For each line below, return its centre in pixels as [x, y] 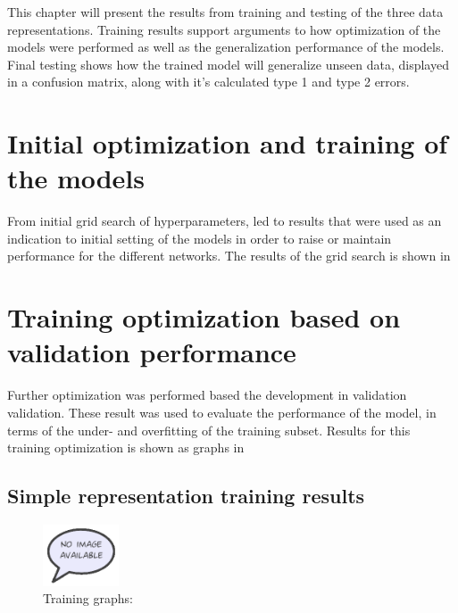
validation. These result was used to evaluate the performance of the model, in [222, 412]
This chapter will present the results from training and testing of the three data [225, 12]
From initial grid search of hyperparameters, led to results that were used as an [225, 221]
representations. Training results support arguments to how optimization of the [224, 29]
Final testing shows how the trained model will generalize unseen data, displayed [228, 64]
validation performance [152, 352]
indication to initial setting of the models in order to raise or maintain [200, 238]
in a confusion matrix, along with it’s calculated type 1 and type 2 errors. [208, 82]
